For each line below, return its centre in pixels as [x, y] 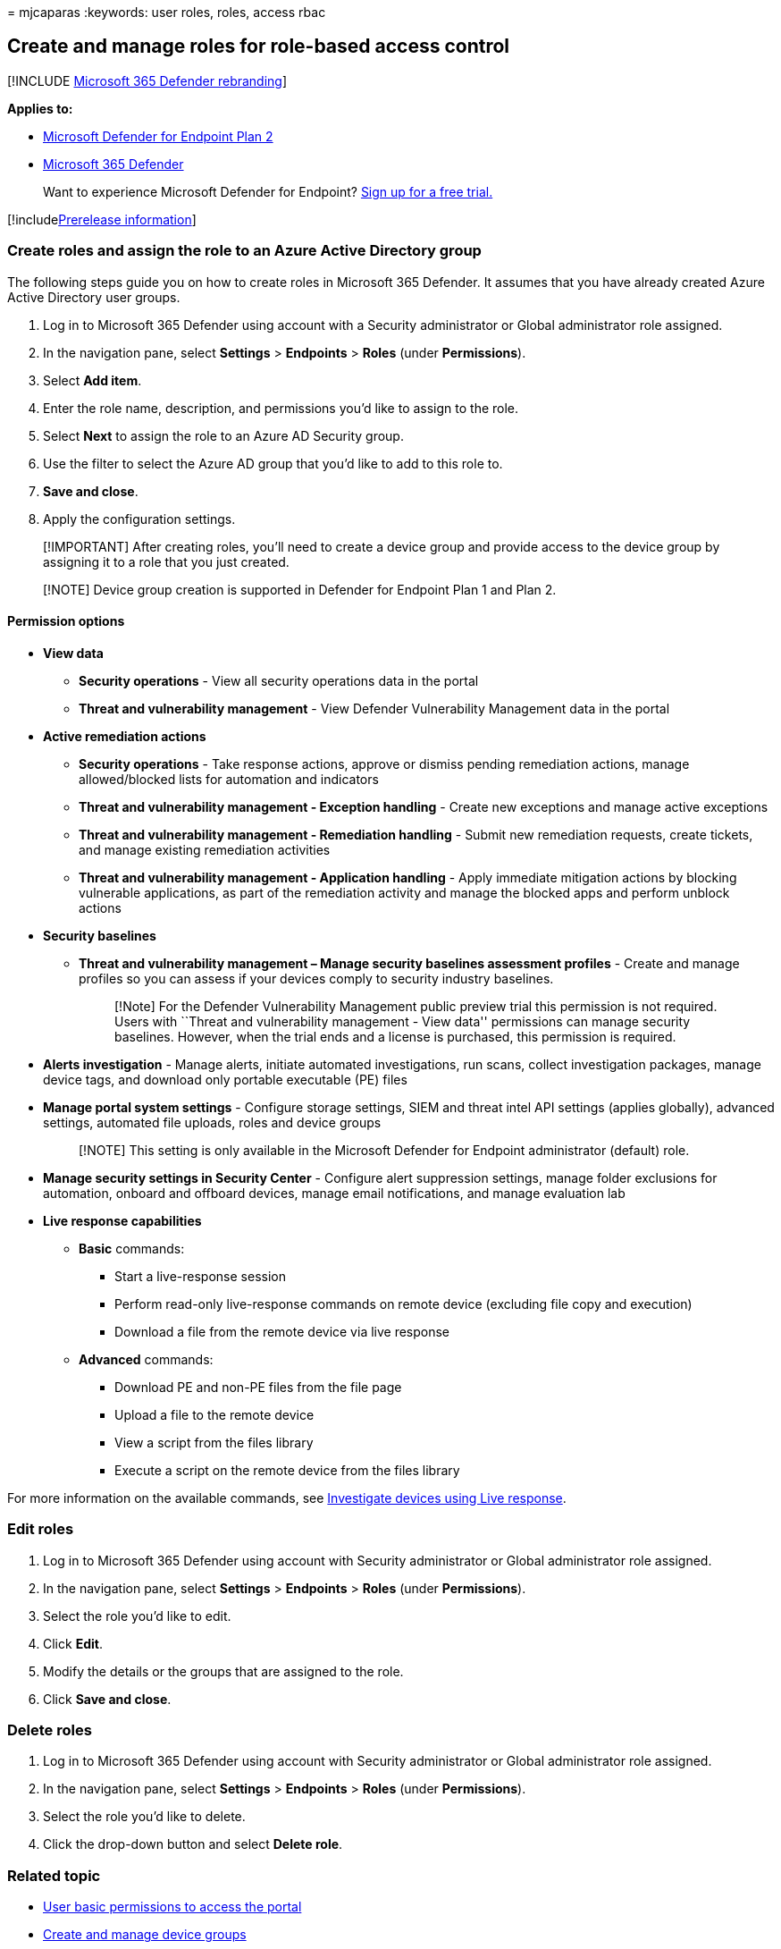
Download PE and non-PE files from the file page [258, 1387]
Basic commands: [132, 1248]
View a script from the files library [214, 1442]
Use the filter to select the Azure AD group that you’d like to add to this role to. [273, 463]
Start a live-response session [200, 1276]
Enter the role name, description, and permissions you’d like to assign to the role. [281, 408]
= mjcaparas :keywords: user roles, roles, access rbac [167, 12]
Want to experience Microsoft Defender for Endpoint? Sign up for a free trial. [268, 191]
